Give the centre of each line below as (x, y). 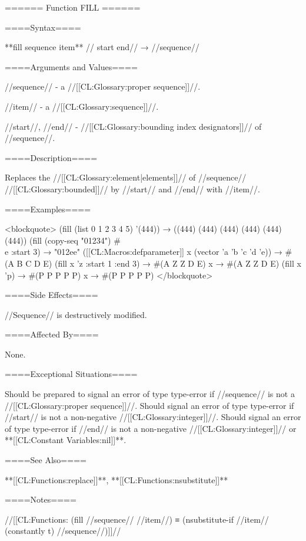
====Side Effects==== (51, 295)
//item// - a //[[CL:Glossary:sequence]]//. (82, 106)
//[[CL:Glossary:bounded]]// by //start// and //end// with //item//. (132, 188)
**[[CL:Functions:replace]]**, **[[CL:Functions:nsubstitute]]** (117, 479)
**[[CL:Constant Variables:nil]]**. (66, 440)
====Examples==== (48, 209)
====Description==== (51, 157)
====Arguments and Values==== (71, 66)
